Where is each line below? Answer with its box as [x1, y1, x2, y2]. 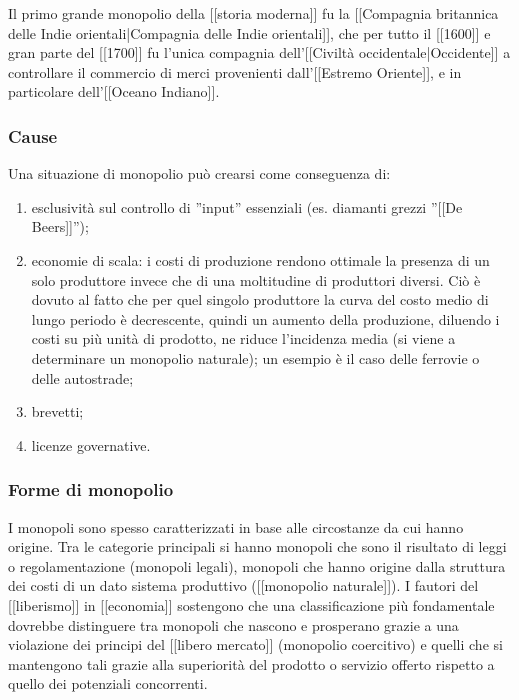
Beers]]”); [31, 216, 89, 237]
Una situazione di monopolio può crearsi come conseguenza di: [8, 163, 391, 184]
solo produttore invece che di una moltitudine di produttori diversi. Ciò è [31, 269, 481, 290]
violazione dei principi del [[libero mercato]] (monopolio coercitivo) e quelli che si [8, 634, 503, 655]
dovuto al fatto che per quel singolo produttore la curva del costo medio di [31, 289, 489, 310]
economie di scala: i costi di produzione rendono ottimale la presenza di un [31, 249, 490, 270]
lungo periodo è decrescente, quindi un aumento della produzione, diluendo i [31, 308, 500, 329]
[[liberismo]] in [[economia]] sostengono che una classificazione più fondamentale [8, 594, 495, 615]
